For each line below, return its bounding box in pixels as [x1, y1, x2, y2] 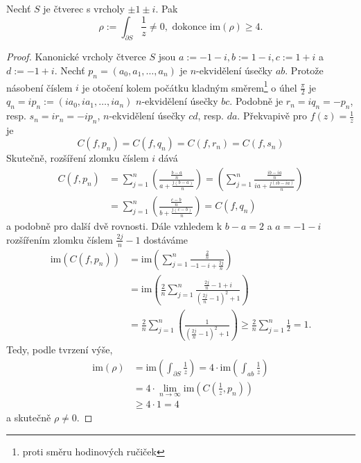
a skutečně [6, 410, 51, 425]
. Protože [285, 62, 324, 77]
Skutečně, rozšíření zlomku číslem [6, 151, 149, 165]
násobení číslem [6, 80, 73, 94]
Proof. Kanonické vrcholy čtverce [6, 49, 146, 64]
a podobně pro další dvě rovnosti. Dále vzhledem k [6, 219, 222, 233]
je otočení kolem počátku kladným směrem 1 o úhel [82, 78, 297, 94]
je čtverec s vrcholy [43, 1, 125, 15]
